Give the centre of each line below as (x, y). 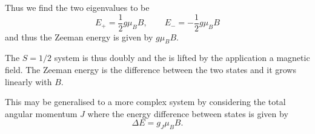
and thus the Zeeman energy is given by (79, 37)
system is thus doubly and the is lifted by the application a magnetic (182, 58)
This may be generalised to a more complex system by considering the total (145, 102)
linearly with (28, 81)
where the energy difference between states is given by (188, 113)
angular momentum (41, 113)
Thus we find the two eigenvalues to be (77, 7)
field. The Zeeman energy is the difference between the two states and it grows (151, 70)
